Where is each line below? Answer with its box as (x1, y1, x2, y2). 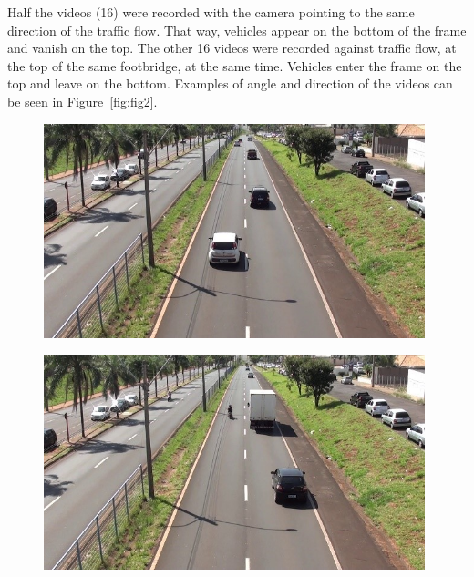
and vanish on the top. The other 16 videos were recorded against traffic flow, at (7, 38, 457, 57)
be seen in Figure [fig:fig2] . (7, 91, 158, 110)
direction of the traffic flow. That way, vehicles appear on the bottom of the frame (7, 20, 467, 39)
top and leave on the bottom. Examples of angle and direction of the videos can (7, 74, 453, 93)
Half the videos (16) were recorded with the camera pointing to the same (7, 3, 415, 21)
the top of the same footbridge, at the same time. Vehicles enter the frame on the (7, 56, 462, 75)
